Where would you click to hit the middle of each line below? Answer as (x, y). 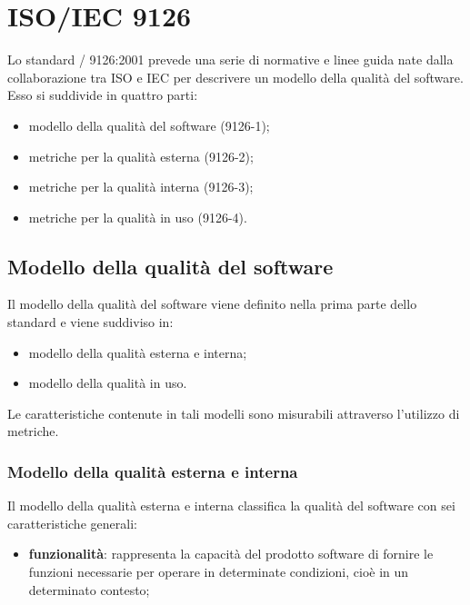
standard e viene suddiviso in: (90, 322)
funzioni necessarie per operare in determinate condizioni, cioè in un (219, 572)
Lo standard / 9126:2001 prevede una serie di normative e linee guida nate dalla (230, 60)
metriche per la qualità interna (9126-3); (141, 187)
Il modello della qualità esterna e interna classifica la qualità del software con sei (231, 506)
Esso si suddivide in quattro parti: (103, 95)
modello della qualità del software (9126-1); (149, 125)
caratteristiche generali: (72, 523)
